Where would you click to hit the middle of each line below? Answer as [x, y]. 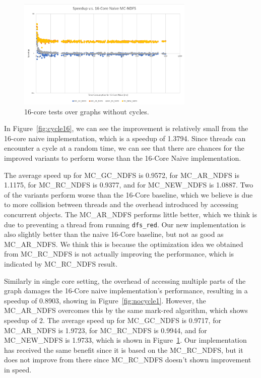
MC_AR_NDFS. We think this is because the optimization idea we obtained [124, 244]
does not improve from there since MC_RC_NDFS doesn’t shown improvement [128, 360]
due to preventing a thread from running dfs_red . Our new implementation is [125, 224]
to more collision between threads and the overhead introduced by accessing [121, 204]
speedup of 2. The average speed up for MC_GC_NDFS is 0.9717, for [113, 320]
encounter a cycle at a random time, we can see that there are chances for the [124, 148]
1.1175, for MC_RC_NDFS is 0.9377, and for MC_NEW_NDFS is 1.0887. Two [129, 185]
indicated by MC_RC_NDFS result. [61, 264]
